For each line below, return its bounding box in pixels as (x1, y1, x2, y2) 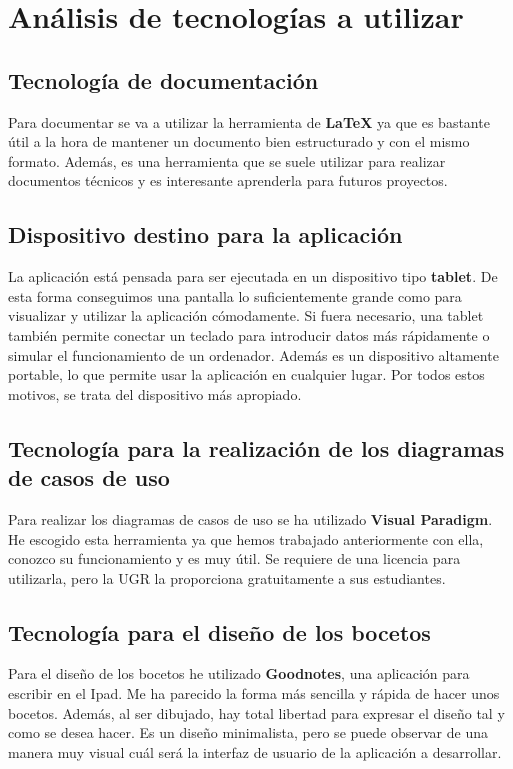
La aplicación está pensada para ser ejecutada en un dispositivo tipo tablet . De (8, 266, 498, 287)
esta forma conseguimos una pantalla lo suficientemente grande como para (8, 285, 462, 306)
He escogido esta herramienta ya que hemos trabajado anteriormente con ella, (8, 528, 484, 549)
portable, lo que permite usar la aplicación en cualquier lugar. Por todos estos (8, 364, 485, 385)
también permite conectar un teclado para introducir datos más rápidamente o (8, 324, 490, 345)
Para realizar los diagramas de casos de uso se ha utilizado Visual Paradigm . (8, 508, 493, 529)
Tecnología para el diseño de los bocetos (8, 616, 431, 647)
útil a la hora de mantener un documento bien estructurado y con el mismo (8, 131, 470, 152)
